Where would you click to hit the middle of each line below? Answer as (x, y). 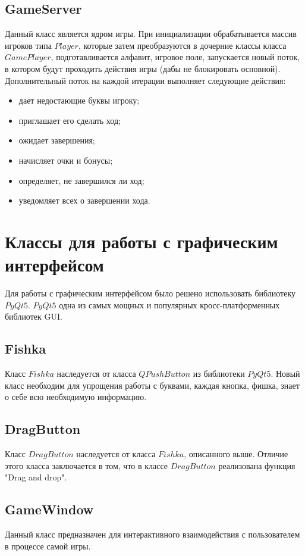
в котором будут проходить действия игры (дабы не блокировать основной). (143, 68)
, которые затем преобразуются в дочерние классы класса (182, 45)
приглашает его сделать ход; (70, 120)
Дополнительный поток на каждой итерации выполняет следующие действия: (145, 80)
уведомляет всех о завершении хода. (84, 200)
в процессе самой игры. (48, 546)
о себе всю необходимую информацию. (76, 397)
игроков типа (28, 45)
